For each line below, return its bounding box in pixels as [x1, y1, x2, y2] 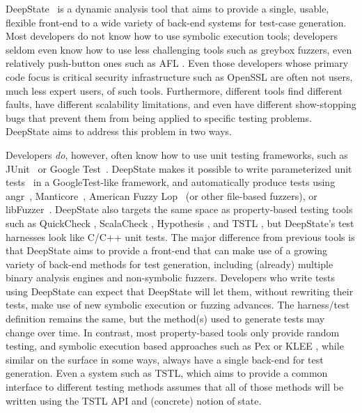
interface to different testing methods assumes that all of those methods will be [6, 380, 344, 394]
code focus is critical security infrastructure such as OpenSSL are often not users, [6, 69, 353, 84]
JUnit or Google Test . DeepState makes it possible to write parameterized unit [6, 161, 352, 176]
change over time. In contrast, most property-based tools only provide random [6, 325, 340, 339]
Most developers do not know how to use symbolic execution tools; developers [6, 29, 338, 43]
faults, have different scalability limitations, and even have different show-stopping [6, 97, 356, 111]
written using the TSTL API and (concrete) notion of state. [6, 393, 262, 407]
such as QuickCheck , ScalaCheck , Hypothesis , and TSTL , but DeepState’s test [6, 215, 354, 230]
